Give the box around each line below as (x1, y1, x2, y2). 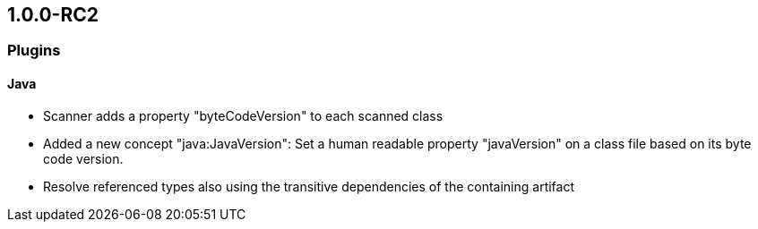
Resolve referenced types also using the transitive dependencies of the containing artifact (43, 178, 575, 194)
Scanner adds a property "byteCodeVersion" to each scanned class (43, 107, 444, 123)
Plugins (7, 41, 61, 60)
